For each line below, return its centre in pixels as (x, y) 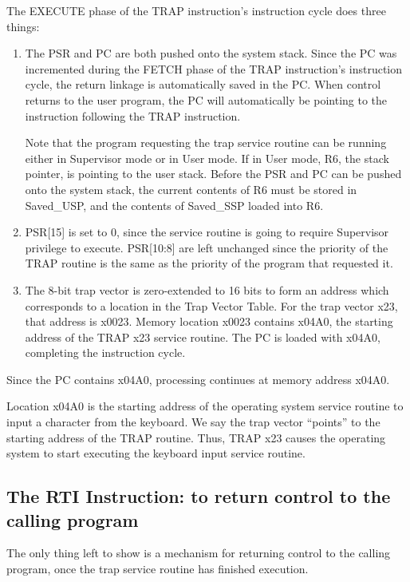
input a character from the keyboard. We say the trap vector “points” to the (193, 422)
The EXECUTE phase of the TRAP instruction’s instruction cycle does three (196, 10)
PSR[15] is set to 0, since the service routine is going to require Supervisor (207, 232)
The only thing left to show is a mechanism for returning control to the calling (199, 553)
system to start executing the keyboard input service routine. (156, 453)
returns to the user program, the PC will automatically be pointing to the (206, 99)
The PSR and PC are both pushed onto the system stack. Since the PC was (211, 53)
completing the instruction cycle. (105, 352)
